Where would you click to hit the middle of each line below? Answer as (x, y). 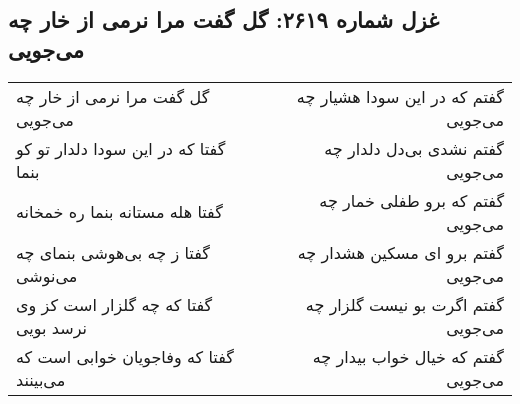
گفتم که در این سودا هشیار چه (400, 96)
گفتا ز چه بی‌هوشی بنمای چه (113, 252)
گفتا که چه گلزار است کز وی (114, 304)
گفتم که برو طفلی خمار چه (411, 200)
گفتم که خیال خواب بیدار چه (408, 356)
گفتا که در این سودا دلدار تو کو (121, 148)
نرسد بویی (51, 327)
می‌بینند (41, 379)
